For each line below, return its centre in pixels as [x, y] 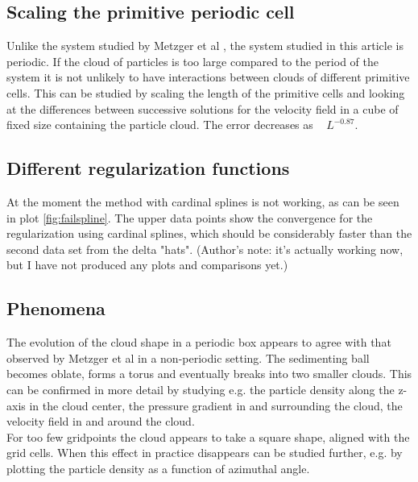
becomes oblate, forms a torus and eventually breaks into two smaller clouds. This [209, 374]
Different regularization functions [148, 168]
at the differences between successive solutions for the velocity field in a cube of [203, 108]
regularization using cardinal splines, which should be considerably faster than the [209, 233]
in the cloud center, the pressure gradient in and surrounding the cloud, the [216, 405]
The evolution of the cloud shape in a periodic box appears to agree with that [199, 342]
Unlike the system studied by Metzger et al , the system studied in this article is [205, 46]
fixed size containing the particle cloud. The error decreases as [160, 125]
